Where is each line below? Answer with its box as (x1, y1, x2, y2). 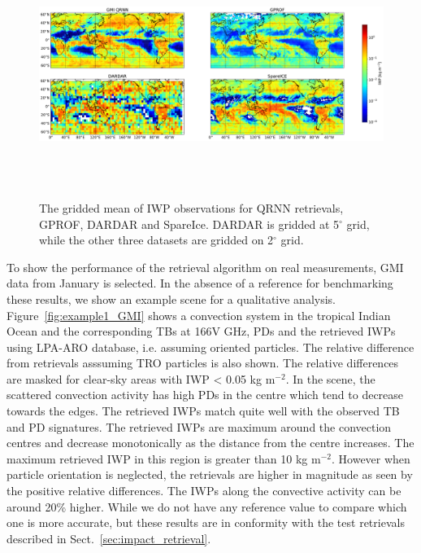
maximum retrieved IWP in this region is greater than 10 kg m (7, 450, 321, 467)
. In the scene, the (285, 370, 375, 387)
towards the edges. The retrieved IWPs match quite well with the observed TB (7, 402, 400, 419)
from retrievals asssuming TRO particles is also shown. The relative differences (7, 354, 399, 371)
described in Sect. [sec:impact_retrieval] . (7, 529, 211, 546)
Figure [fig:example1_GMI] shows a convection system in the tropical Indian (7, 306, 391, 323)
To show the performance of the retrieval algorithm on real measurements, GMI (7, 258, 404, 275)
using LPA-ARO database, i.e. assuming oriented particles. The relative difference (7, 338, 414, 355)
